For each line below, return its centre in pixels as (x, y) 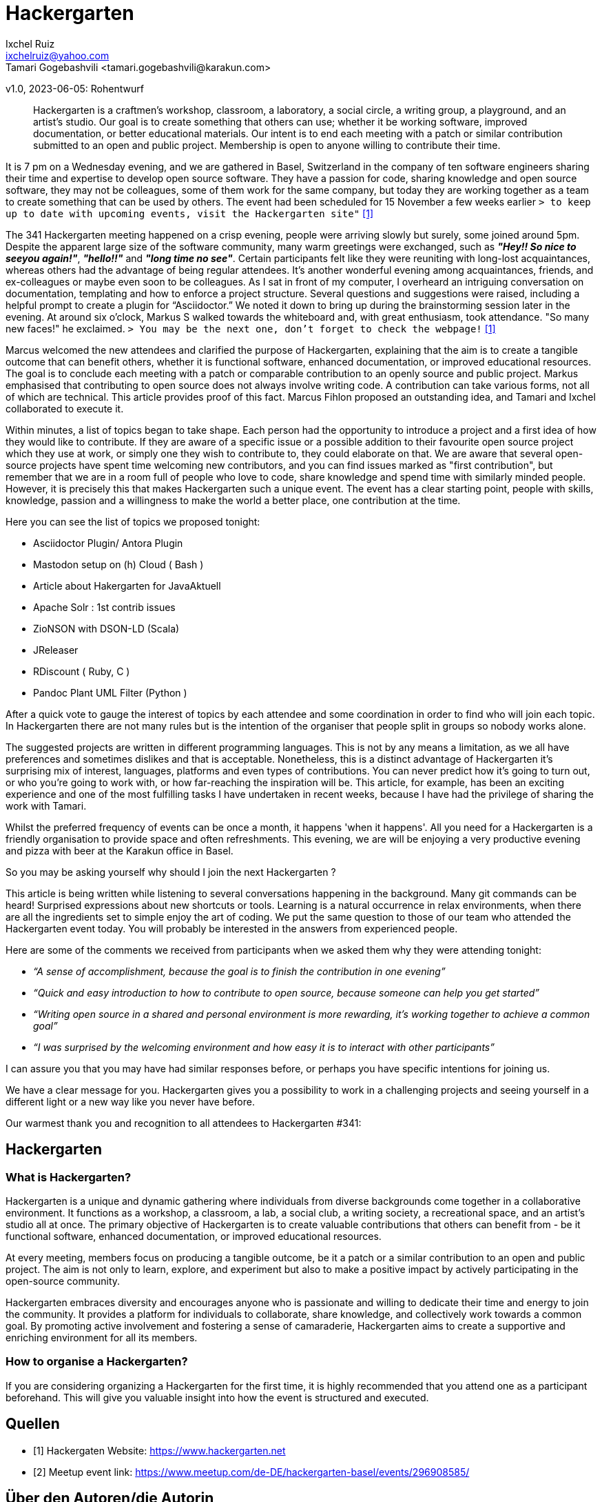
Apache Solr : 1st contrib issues (104, 607)
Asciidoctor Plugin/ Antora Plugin (108, 543)
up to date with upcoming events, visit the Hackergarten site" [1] (190, 213)
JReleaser (56, 650)
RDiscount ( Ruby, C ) (82, 671)
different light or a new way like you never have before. (130, 1101)
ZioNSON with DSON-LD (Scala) (106, 628)
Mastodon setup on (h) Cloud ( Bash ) (118, 564)
